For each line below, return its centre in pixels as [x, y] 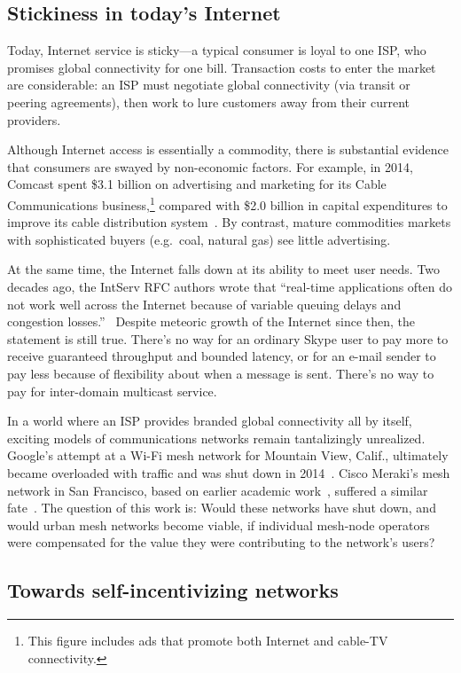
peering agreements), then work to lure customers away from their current [208, 102]
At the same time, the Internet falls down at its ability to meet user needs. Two [224, 269]
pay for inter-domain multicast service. [112, 391]
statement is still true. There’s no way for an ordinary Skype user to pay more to [228, 338]
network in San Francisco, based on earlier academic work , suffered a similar [218, 490]
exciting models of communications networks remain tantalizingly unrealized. [216, 438]
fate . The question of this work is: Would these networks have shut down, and [222, 508]
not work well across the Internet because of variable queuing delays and [204, 304]
